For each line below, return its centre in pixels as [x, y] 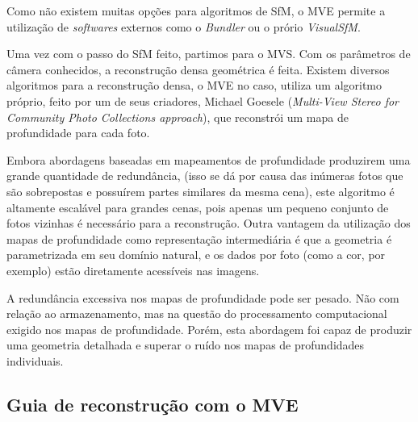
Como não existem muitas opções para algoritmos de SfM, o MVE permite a [196, 10]
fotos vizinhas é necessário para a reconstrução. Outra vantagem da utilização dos [209, 223]
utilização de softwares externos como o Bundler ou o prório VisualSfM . [184, 26]
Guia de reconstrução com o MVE [153, 404]
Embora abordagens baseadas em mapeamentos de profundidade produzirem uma [209, 159]
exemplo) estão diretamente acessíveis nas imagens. [133, 270]
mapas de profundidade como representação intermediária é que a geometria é [199, 238]
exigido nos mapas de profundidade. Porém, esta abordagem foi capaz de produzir [209, 329]
